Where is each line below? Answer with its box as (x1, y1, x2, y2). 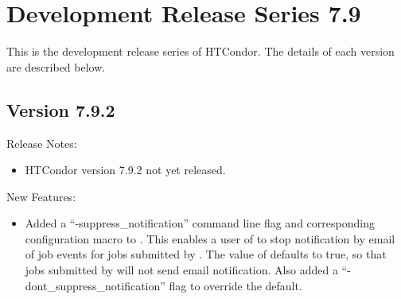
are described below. (6, 58, 106, 75)
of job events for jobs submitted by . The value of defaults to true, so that (25, 246, 387, 262)
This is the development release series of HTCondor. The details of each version (6, 43, 395, 60)
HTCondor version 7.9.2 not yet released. (25, 161, 226, 178)
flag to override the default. (169, 277, 302, 293)
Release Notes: (6, 134, 77, 151)
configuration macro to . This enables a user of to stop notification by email (25, 230, 395, 247)
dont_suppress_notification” (25, 277, 165, 293)
